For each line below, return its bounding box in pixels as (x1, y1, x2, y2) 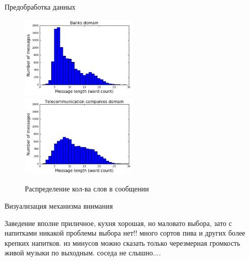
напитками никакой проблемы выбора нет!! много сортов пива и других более (5, 227, 245, 238)
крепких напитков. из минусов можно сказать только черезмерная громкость (5, 237, 240, 248)
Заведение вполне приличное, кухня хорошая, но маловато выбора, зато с (5, 217, 232, 228)
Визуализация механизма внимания (5, 200, 113, 211)
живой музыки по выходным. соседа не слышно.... (5, 247, 161, 258)
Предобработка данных (5, 2, 76, 12)
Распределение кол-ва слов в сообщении (25, 183, 149, 194)
